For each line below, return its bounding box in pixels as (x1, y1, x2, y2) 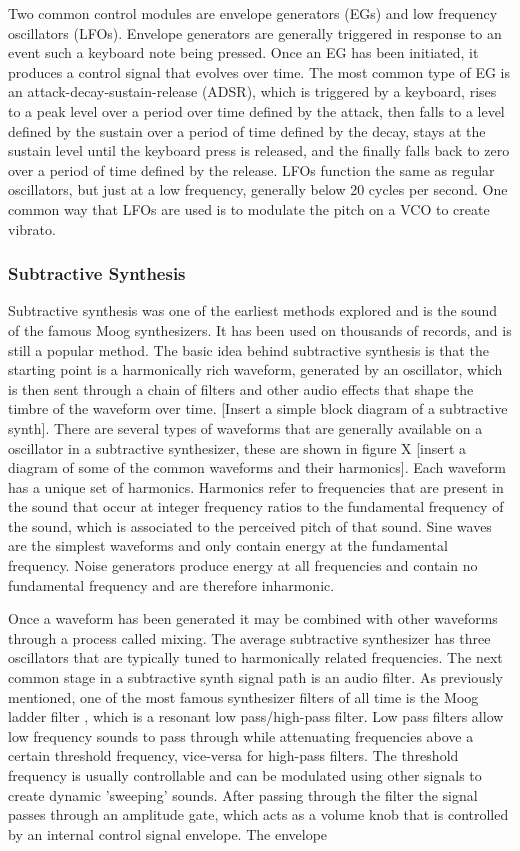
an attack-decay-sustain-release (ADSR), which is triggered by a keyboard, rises (8, 81, 497, 102)
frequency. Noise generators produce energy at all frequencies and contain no (8, 555, 478, 576)
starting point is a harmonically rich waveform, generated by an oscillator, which (8, 359, 503, 380)
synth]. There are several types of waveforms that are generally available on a (8, 417, 483, 438)
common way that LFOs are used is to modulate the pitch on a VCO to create (8, 198, 490, 219)
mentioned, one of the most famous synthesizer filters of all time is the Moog (8, 686, 479, 707)
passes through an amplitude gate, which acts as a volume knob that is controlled (8, 804, 509, 825)
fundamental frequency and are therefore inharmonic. (8, 574, 335, 595)
